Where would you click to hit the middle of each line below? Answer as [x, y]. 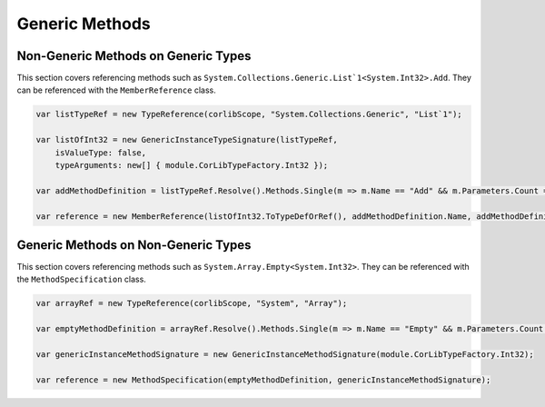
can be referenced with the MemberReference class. [117, 90]
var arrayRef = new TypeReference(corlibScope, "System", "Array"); [192, 303]
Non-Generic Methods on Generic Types [134, 56]
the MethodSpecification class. [82, 279]
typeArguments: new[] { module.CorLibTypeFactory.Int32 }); [192, 165]
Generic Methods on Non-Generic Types [134, 245]
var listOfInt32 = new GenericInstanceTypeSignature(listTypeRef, [187, 140]
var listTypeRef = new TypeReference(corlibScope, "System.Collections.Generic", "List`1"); [249, 114]
